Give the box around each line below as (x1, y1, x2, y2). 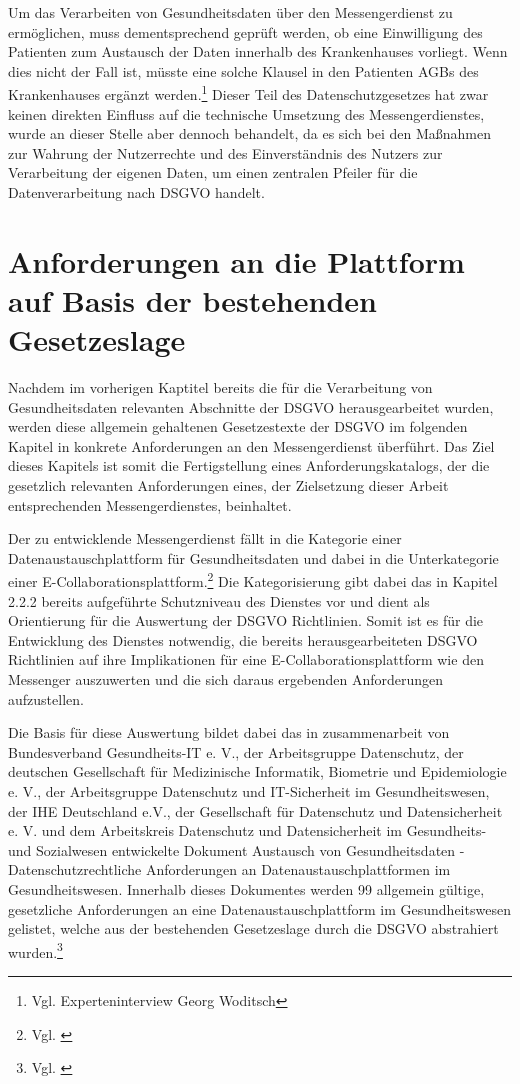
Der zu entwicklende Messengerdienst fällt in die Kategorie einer (8, 528, 402, 549)
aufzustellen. (8, 688, 84, 709)
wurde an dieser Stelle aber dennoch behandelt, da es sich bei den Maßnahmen (8, 123, 491, 144)
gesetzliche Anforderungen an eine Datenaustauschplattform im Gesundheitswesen (8, 898, 511, 919)
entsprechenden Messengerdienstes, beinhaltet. (8, 494, 292, 515)
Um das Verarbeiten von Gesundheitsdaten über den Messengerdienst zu (8, 2, 453, 22)
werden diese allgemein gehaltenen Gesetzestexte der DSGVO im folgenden (8, 416, 468, 437)
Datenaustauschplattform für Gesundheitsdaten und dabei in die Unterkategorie (8, 547, 499, 568)
